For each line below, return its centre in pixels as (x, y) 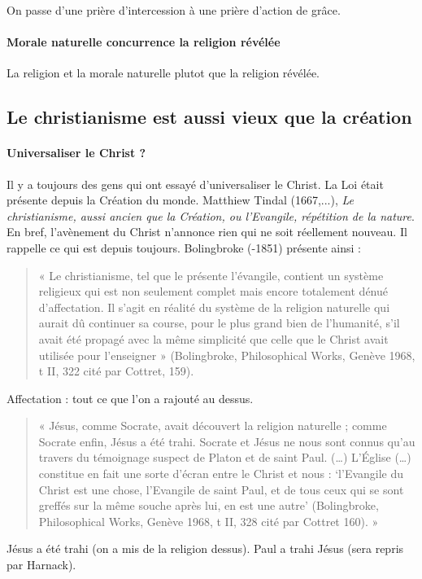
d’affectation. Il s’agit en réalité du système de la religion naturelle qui (214, 307)
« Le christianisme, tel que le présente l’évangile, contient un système (211, 275)
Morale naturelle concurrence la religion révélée (144, 42)
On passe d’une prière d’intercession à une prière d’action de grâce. (174, 10)
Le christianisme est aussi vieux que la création (209, 117)
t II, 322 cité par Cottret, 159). (116, 371)
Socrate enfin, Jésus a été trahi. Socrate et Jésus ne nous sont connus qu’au (227, 441)
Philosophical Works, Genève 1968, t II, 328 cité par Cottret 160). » (209, 521)
